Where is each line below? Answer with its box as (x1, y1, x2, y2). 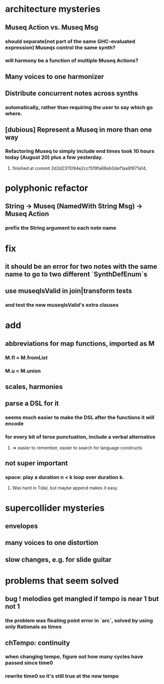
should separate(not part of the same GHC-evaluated (5, 38, 135, 45)
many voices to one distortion (5, 539, 98, 547)
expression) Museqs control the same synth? (5, 44, 116, 51)
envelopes (5, 522, 38, 530)
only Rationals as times (5, 623, 62, 630)
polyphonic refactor (5, 182, 89, 193)
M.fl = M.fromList (5, 354, 48, 361)
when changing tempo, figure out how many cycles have (5, 653, 144, 660)
